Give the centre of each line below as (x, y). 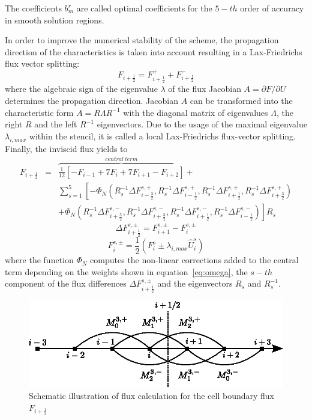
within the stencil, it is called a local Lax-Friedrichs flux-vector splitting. (162, 135)
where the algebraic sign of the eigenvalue (81, 89)
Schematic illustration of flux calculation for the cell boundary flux (151, 396)
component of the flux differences (66, 283)
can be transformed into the (241, 101)
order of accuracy (272, 8)
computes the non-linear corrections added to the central (194, 260)
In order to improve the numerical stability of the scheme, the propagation (142, 40)
